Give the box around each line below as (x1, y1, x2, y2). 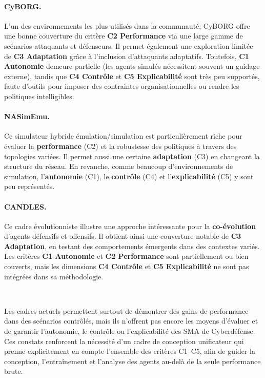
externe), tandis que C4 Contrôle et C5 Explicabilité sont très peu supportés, (4, 70, 260, 81)
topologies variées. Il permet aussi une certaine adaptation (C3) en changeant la (4, 150, 260, 161)
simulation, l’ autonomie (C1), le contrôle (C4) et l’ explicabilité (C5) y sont (4, 171, 254, 181)
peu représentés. (4, 181, 55, 192)
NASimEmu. (4, 111, 50, 122)
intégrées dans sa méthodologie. (4, 271, 104, 281)
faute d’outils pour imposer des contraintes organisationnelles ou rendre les (4, 81, 239, 91)
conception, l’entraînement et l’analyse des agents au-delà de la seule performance (4, 355, 261, 366)
